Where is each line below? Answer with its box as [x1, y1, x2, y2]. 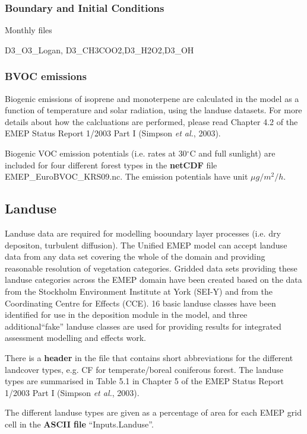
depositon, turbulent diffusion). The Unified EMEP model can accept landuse [5, 238, 287, 251]
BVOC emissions [5, 69, 87, 84]
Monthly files [5, 24, 52, 36]
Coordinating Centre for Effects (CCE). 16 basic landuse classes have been [5, 296, 276, 309]
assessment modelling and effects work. [5, 331, 146, 344]
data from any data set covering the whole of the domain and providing [5, 250, 265, 263]
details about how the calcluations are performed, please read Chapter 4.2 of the [5, 115, 298, 127]
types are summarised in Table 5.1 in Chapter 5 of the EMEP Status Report [5, 375, 284, 387]
